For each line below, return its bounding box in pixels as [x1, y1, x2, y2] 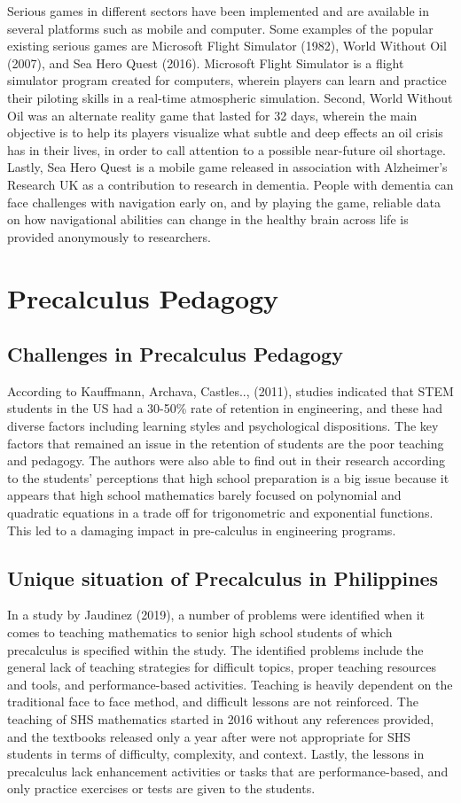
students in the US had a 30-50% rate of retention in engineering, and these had [7, 399, 443, 417]
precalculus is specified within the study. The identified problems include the [7, 640, 424, 659]
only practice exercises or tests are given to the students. [7, 779, 316, 798]
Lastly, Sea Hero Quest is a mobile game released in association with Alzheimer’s [7, 158, 448, 176]
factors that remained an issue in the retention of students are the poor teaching [7, 433, 444, 452]
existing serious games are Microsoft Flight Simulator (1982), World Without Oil [7, 36, 447, 55]
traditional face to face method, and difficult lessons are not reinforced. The [7, 692, 418, 711]
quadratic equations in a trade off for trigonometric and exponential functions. [7, 503, 434, 522]
